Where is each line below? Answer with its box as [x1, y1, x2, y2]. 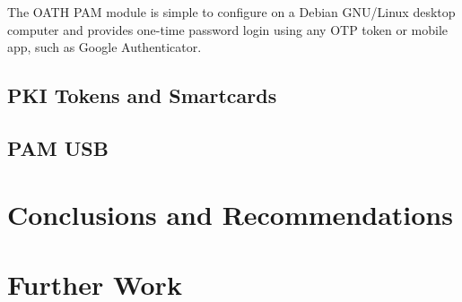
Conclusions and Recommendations [7, 195, 453, 232]
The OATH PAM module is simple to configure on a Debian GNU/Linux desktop [7, 3, 456, 21]
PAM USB [7, 134, 109, 161]
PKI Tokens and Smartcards [7, 82, 277, 109]
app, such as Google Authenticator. [7, 38, 202, 56]
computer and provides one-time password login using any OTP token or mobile [7, 20, 449, 39]
